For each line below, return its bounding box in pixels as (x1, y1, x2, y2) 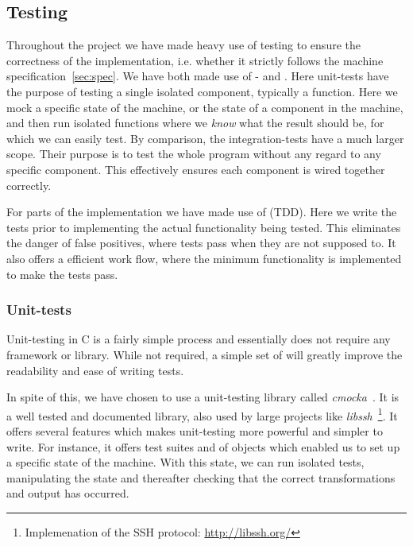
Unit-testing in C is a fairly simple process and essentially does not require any (6, 331, 391, 347)
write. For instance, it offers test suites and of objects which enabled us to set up (6, 438, 400, 455)
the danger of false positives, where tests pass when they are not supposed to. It (6, 234, 396, 251)
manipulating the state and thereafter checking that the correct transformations (6, 469, 396, 486)
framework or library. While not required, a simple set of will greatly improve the (6, 346, 403, 362)
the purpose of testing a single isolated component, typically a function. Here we (6, 83, 398, 99)
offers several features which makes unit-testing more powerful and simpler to (6, 422, 383, 439)
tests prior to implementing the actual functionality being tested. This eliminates (6, 219, 401, 235)
